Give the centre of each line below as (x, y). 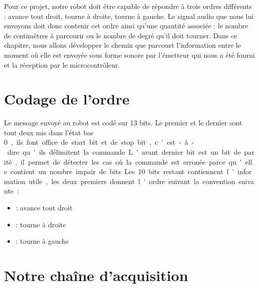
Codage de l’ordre (67, 99)
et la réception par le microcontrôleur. (62, 64)
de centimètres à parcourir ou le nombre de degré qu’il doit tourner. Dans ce (121, 35)
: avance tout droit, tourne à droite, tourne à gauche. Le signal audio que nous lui (129, 16)
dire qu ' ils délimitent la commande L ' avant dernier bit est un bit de (124, 152)
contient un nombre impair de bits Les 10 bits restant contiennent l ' (122, 171)
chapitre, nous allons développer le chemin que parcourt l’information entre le (123, 45)
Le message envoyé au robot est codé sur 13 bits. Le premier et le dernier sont (123, 123)
